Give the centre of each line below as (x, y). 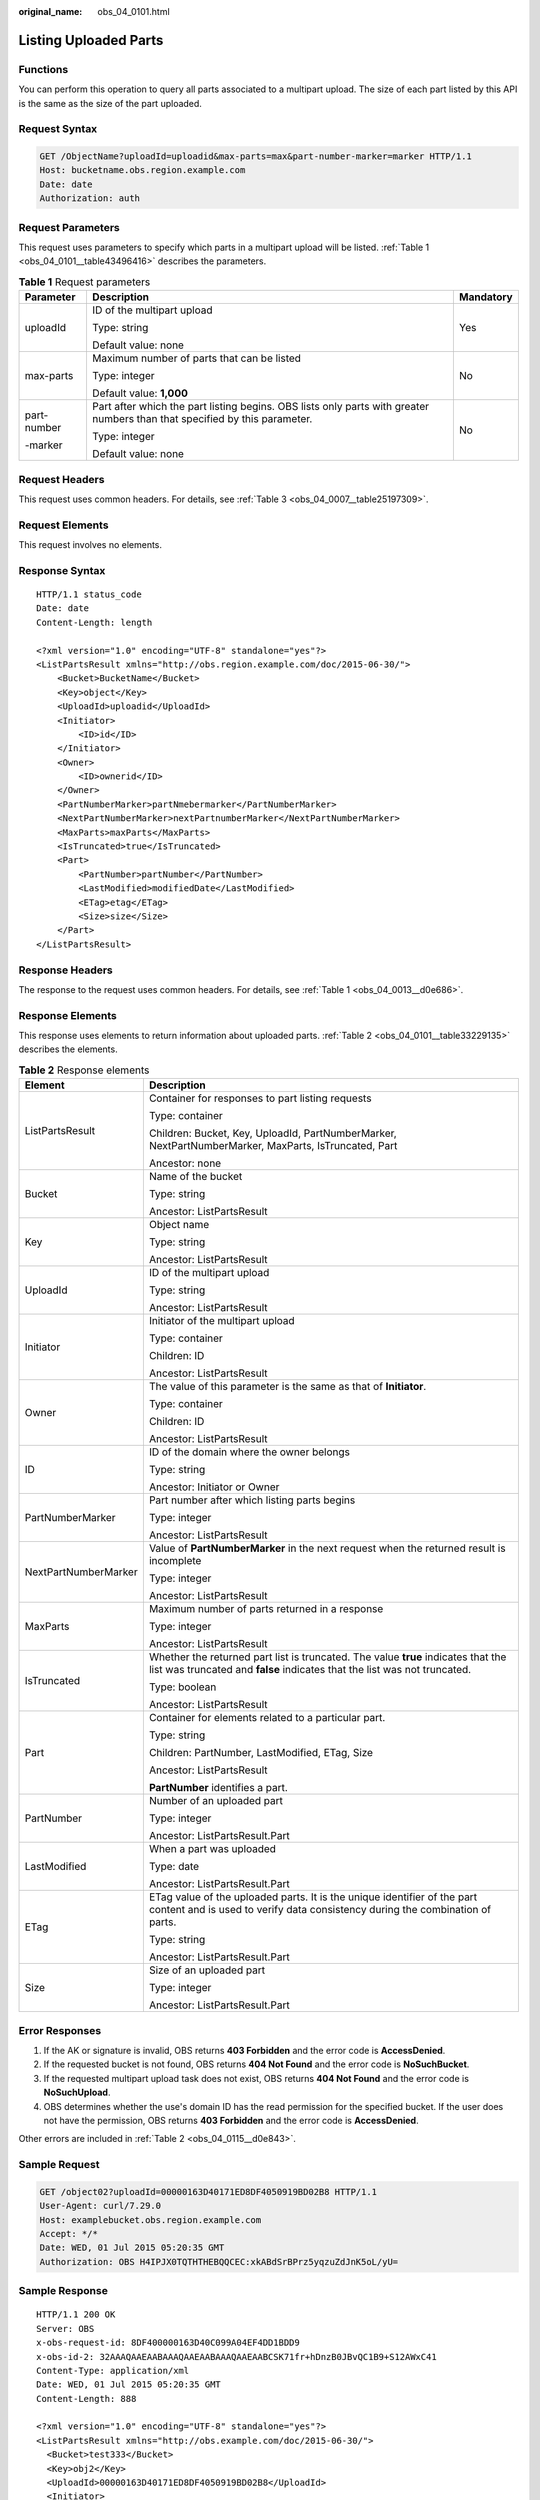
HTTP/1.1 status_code (89, 594)
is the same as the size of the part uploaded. (110, 103)
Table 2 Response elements (84, 1070)
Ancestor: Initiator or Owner (214, 1487)
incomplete (175, 1561)
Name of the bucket (195, 1177)
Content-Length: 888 (86, 2398)
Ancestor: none (185, 1163)
